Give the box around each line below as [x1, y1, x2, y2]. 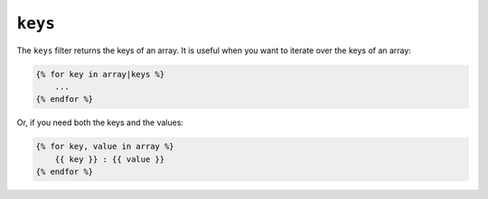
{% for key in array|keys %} [35, 68, 165, 79]
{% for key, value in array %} [35, 141, 175, 152]
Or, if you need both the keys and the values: [16, 117, 184, 128]
